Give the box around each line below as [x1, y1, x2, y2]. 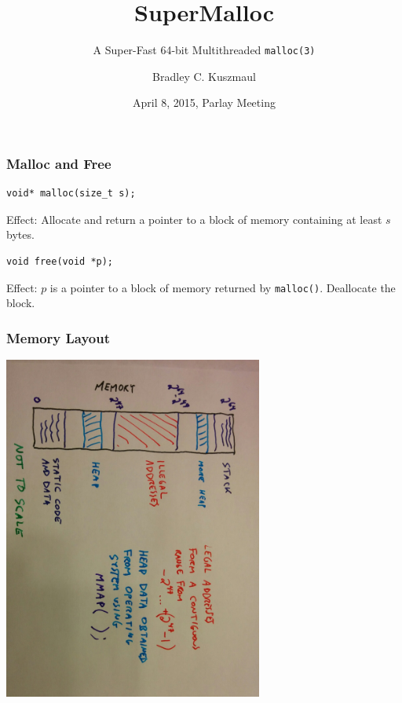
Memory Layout [6, 328, 111, 347]
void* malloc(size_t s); [6, 188, 136, 200]
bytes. [6, 226, 35, 243]
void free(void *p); [6, 256, 114, 268]
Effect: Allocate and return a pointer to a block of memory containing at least [6, 211, 382, 227]
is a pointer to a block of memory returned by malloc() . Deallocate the [49, 279, 396, 295]
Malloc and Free [6, 153, 111, 173]
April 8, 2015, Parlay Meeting [133, 94, 276, 111]
